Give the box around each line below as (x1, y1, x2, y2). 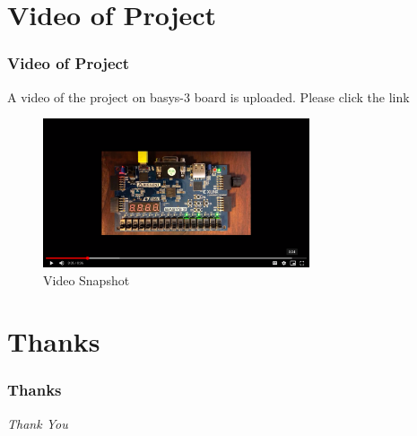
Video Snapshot (43, 270, 130, 289)
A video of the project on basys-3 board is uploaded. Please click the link (7, 87, 410, 106)
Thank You (7, 414, 68, 432)
